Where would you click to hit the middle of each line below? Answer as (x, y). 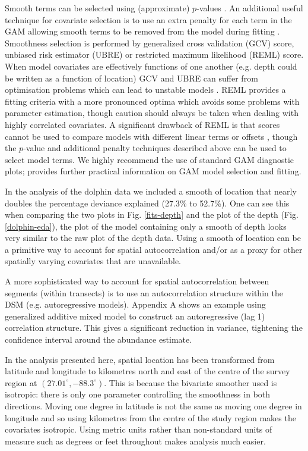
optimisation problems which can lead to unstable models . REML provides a (145, 90)
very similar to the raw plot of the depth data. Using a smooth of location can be (153, 238)
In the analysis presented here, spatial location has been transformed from (140, 359)
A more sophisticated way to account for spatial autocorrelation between (137, 281)
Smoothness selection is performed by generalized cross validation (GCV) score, (150, 43)
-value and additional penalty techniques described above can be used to (155, 148)
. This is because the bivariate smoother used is (190, 382)
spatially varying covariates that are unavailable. (93, 261)
